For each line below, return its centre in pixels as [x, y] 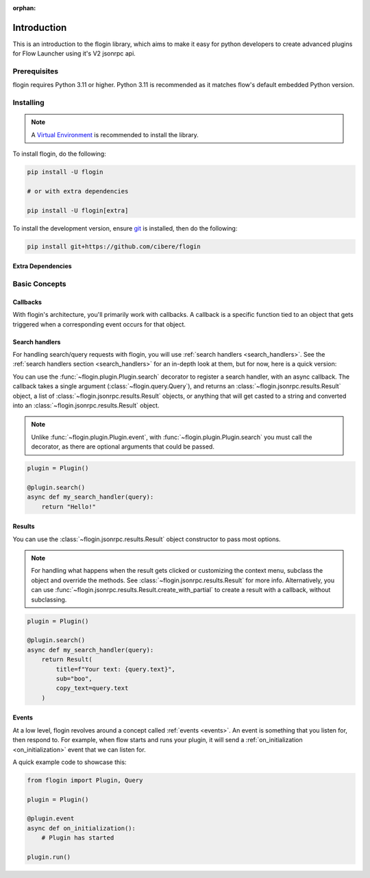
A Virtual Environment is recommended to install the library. [115, 134]
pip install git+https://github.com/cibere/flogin [114, 246]
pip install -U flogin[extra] [78, 210]
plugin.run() [49, 857]
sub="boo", [74, 678]
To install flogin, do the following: [59, 154]
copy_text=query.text [92, 688]
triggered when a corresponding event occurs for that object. [99, 324]
